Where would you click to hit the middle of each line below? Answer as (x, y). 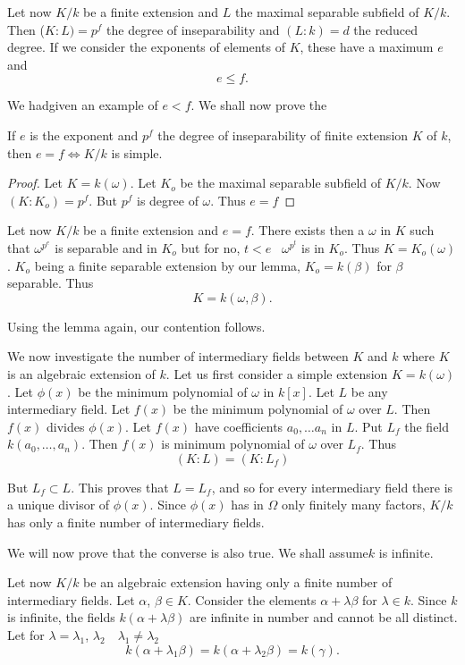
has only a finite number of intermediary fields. (136, 522)
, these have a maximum (367, 47)
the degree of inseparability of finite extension (283, 135)
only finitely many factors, (353, 505)
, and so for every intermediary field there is (332, 487)
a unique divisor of (59, 505)
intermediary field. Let (69, 409)
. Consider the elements (252, 599)
